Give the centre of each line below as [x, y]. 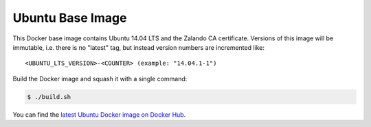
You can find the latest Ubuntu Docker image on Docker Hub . [99, 114]
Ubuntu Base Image [70, 18]
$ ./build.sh [49, 97]
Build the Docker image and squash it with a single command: [100, 79]
